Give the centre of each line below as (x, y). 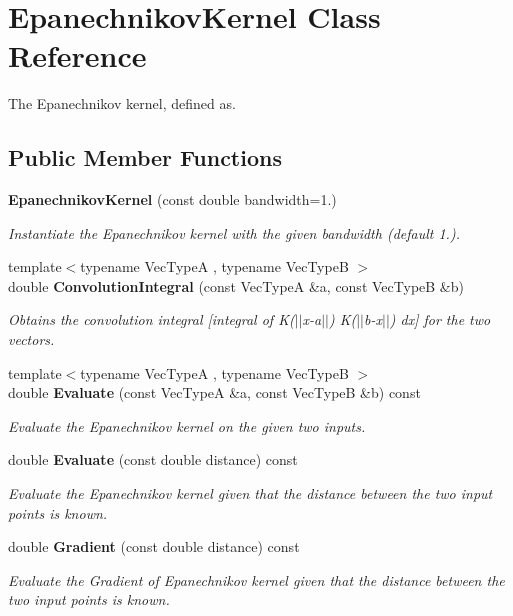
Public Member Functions (145, 157)
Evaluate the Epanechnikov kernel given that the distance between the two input (250, 493)
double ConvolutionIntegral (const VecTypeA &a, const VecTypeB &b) (236, 285)
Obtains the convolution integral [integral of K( (151, 319)
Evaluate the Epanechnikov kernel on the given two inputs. (187, 425)
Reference (77, 55)
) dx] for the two (440, 319)
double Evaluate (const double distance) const (153, 459)
